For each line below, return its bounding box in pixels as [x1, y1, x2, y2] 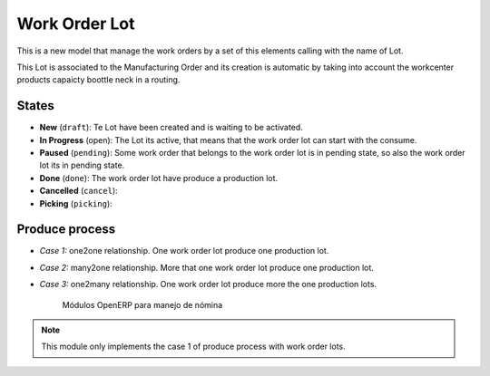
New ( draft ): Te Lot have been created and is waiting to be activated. [39, 122, 303, 133]
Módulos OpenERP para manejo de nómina [62, 299, 223, 310]
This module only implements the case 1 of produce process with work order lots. [41, 341, 347, 352]
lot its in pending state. [39, 159, 125, 171]
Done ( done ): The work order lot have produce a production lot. [39, 172, 279, 183]
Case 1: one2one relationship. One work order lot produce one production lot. [39, 246, 329, 256]
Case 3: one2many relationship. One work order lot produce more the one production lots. [39, 279, 377, 290]
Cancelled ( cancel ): [39, 186, 118, 197]
